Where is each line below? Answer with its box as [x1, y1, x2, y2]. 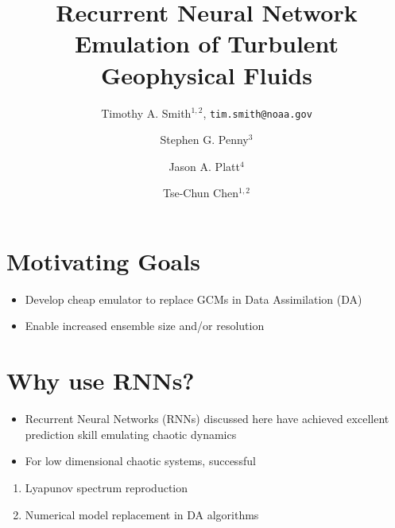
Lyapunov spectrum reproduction [25, 479, 188, 495]
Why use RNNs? [6, 364, 195, 397]
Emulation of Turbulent [74, 27, 339, 60]
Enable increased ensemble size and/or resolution [25, 317, 265, 334]
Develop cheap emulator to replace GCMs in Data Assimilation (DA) [25, 290, 362, 307]
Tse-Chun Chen [163, 184, 238, 201]
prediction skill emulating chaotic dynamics [25, 425, 237, 442]
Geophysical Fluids [101, 58, 312, 91]
